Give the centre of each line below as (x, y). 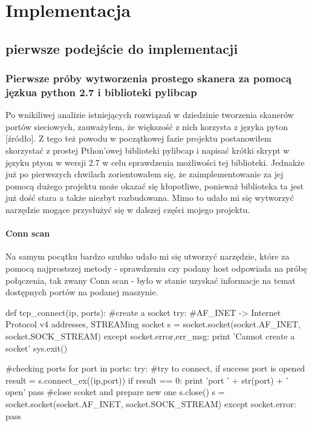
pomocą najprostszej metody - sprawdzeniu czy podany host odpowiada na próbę (156, 268)
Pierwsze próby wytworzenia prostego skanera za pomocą (149, 78)
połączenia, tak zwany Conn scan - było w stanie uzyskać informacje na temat (151, 280)
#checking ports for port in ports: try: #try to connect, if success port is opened (155, 368)
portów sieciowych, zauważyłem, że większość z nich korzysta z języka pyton (147, 126)
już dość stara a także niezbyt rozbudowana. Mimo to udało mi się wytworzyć (150, 198)
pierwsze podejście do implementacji (122, 48)
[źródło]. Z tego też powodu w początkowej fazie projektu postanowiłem (138, 138)
